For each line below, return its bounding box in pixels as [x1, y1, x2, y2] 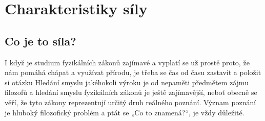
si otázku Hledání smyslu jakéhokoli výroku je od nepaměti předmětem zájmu [5, 77, 249, 87]
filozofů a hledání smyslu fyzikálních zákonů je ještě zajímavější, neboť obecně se [5, 87, 257, 98]
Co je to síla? [5, 33, 76, 49]
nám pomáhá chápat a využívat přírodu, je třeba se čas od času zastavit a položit [5, 67, 261, 78]
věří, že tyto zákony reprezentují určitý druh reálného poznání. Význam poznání [5, 96, 256, 107]
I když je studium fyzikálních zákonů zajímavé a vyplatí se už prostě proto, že [5, 57, 250, 67]
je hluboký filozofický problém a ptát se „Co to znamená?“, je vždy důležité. [5, 107, 244, 117]
